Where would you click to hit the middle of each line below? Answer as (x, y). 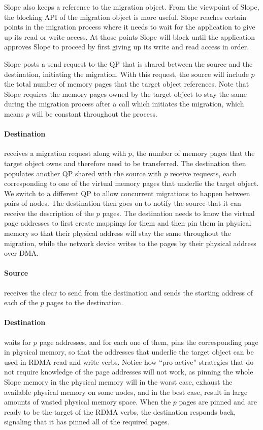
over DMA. (21, 253)
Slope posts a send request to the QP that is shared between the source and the (128, 63)
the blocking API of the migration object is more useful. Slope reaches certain (125, 17)
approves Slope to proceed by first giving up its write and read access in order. (127, 47)
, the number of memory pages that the (193, 153)
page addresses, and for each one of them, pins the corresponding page (149, 342)
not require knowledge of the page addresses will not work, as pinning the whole (129, 372)
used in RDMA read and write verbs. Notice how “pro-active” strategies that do (129, 361)
